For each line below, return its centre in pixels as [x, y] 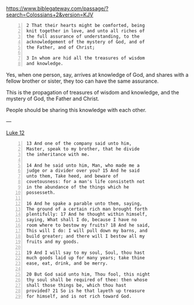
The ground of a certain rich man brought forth [87, 209]
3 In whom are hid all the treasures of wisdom [86, 58]
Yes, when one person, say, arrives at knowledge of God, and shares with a [98, 75]
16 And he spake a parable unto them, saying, [84, 204]
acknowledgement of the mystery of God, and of [86, 42]
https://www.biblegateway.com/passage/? [57, 9]
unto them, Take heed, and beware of [72, 176]
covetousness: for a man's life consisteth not [86, 182]
